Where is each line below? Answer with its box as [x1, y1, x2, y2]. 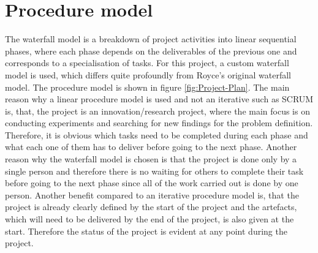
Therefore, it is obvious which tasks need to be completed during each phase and [5, 128, 308, 141]
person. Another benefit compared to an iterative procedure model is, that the [5, 188, 299, 201]
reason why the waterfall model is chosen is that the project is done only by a [5, 153, 297, 165]
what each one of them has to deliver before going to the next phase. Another [5, 140, 297, 153]
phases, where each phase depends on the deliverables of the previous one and [5, 44, 297, 57]
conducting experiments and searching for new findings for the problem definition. [5, 116, 313, 129]
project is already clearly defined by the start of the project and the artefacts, [5, 200, 297, 213]
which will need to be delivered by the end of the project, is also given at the [5, 213, 294, 225]
